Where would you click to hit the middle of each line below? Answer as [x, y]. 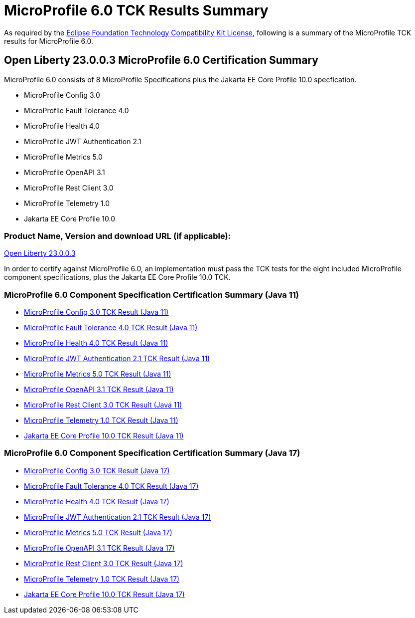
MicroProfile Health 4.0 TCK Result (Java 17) [97, 501]
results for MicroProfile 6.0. [49, 41]
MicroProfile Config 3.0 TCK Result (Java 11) [96, 312]
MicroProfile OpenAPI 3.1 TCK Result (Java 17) [99, 548]
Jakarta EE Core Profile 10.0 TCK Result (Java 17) [104, 594]
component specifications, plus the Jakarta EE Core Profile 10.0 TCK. [117, 277]
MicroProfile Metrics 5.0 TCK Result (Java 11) [98, 374]
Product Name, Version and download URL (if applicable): [118, 236]
